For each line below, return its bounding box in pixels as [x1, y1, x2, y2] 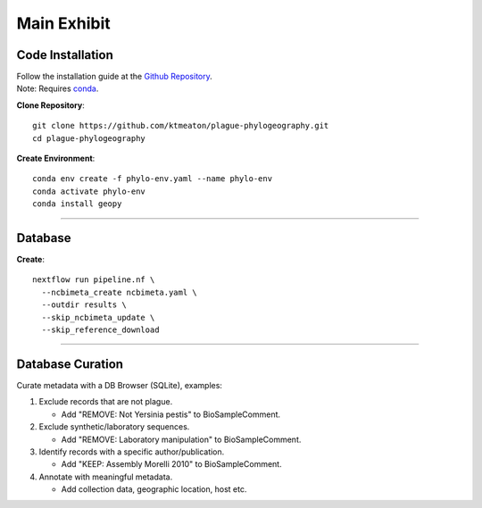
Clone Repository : [16, 99, 85, 111]
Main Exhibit [16, 13, 111, 33]
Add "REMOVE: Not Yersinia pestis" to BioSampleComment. [61, 409, 281, 420]
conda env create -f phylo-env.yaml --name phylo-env [32, 174, 272, 184]
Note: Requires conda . [16, 83, 99, 94]
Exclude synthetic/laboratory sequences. [38, 421, 190, 432]
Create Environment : [16, 153, 96, 164]
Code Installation [16, 47, 113, 62]
